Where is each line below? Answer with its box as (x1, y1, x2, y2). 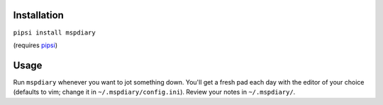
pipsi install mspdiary (13, 28, 96, 37)
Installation (13, 9, 64, 21)
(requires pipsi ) (13, 41, 58, 49)
